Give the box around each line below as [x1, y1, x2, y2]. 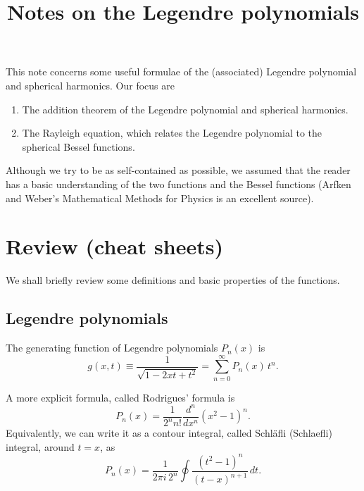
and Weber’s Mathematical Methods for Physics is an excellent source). [6, 190, 314, 205]
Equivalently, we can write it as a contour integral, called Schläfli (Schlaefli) [6, 425, 332, 440]
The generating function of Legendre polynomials [6, 340, 218, 355]
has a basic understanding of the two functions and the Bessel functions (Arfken [6, 176, 351, 191]
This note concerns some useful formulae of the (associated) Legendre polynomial [6, 64, 357, 79]
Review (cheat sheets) [6, 232, 223, 261]
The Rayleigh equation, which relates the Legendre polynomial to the [22, 125, 322, 140]
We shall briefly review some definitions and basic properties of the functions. [6, 273, 340, 287]
